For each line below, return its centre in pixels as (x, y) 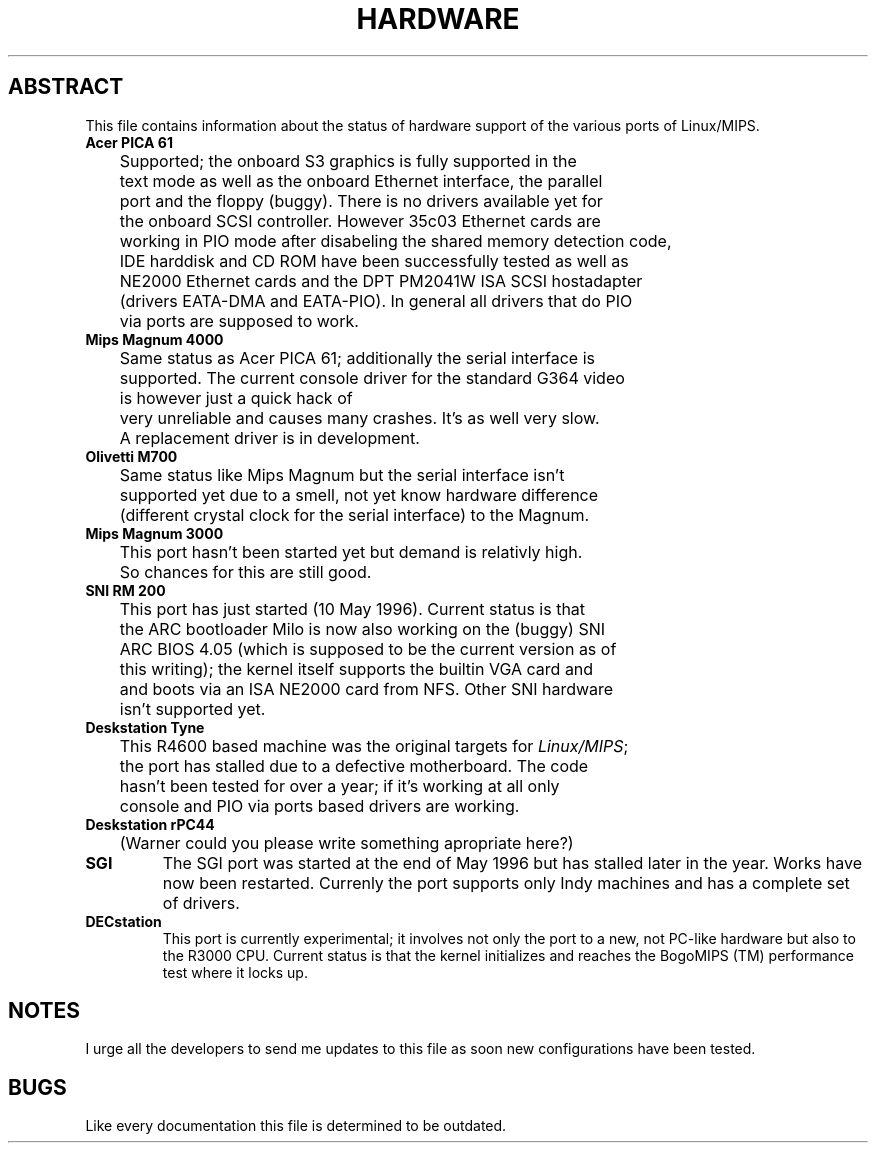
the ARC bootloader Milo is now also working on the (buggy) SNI (362, 628)
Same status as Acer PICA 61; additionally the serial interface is (357, 357)
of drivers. (201, 902)
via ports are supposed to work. (239, 320)
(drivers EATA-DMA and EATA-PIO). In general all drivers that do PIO (376, 300)
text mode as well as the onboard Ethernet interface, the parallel (361, 180)
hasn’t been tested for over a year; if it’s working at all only (339, 785)
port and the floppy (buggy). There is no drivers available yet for (361, 200)
